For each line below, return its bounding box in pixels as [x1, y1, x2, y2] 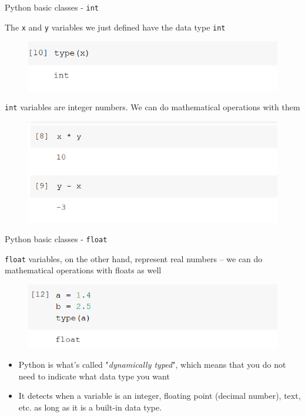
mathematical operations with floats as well [5, 264, 162, 276]
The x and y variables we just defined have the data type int [5, 21, 226, 33]
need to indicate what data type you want [18, 369, 170, 382]
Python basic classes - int [5, 1, 99, 13]
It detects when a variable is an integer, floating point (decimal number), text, [18, 389, 301, 402]
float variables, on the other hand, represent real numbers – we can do [5, 252, 263, 265]
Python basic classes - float [5, 232, 108, 245]
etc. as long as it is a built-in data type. [18, 401, 162, 413]
